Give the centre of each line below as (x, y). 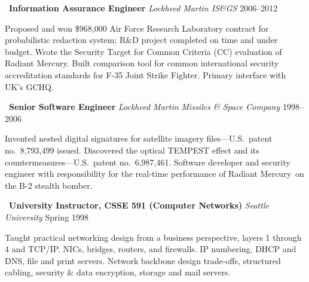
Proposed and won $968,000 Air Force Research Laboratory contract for (137, 28)
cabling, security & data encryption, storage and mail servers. (118, 272)
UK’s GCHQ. (29, 86)
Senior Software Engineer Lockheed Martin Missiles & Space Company (145, 107)
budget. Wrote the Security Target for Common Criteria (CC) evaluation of (143, 51)
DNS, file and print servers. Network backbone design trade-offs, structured (143, 260)
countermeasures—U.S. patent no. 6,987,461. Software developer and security (148, 162)
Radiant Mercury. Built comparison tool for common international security (142, 63)
